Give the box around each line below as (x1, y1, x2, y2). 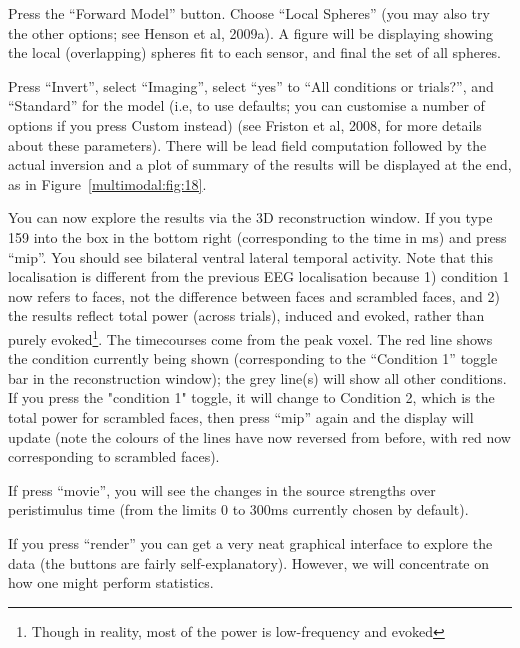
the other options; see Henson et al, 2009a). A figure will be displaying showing (8, 22, 494, 43)
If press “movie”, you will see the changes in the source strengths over (8, 479, 436, 500)
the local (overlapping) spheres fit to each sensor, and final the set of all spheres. (8, 42, 502, 63)
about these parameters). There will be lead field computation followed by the (8, 134, 487, 155)
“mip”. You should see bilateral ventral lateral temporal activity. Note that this (8, 246, 493, 267)
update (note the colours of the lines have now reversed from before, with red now (8, 426, 511, 447)
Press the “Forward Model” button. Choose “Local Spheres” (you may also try (8, 3, 490, 23)
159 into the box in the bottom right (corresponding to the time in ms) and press (8, 226, 507, 247)
